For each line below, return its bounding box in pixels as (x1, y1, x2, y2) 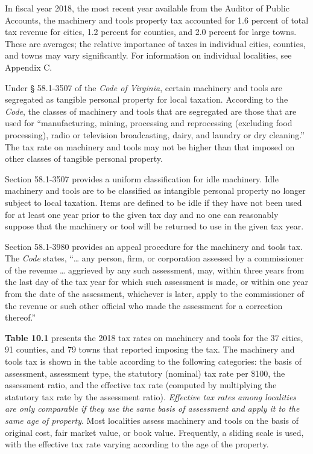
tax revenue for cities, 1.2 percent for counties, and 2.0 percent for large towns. (5, 25, 297, 38)
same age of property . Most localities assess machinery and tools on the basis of (5, 414, 299, 426)
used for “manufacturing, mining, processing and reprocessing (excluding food (5, 117, 292, 129)
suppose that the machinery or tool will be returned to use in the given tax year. (5, 220, 304, 232)
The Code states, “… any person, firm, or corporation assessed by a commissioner (5, 252, 304, 264)
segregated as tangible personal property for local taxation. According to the (5, 93, 288, 106)
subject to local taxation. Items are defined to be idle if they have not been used (5, 196, 302, 208)
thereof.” (5, 311, 36, 324)
